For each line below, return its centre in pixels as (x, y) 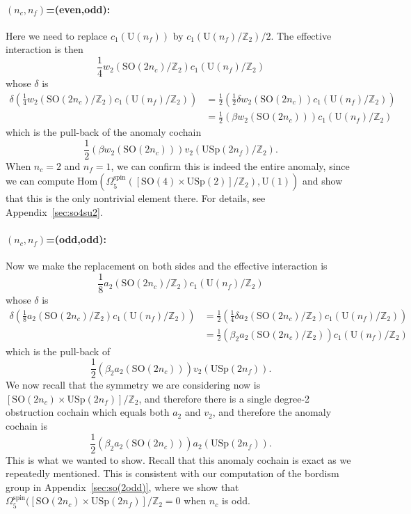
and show (323, 181)
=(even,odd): (78, 9)
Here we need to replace (57, 35)
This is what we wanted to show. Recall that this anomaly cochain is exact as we (178, 459)
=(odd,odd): (76, 239)
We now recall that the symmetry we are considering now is (133, 385)
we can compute (40, 181)
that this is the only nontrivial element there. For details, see (136, 198)
